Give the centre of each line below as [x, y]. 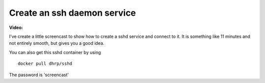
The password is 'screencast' [39, 75]
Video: [16, 28]
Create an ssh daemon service [72, 13]
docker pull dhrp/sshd [45, 64]
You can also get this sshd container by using [55, 52]
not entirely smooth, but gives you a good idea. [57, 43]
